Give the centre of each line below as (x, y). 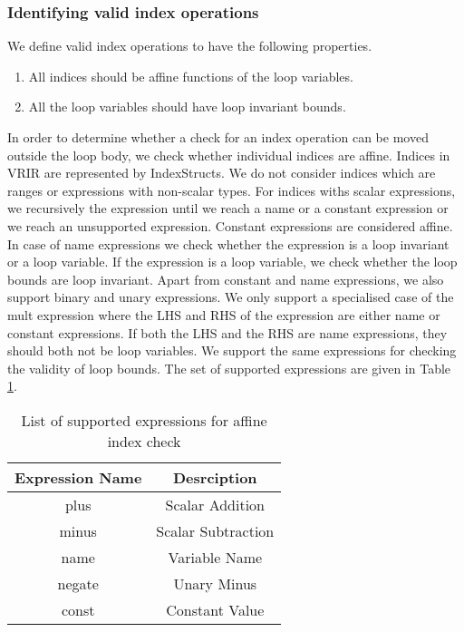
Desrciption (215, 477)
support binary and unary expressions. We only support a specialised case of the (231, 297)
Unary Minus (215, 583)
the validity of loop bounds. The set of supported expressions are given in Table (229, 368)
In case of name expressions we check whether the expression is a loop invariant (228, 243)
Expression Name (78, 477)
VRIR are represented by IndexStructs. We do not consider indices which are (222, 173)
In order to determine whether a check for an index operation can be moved (218, 137)
